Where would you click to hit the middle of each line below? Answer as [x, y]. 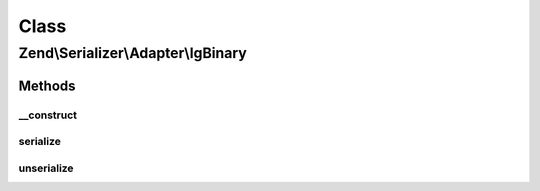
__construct [48, 115]
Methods [47, 85]
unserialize [46, 168]
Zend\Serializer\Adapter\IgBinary [132, 53]
